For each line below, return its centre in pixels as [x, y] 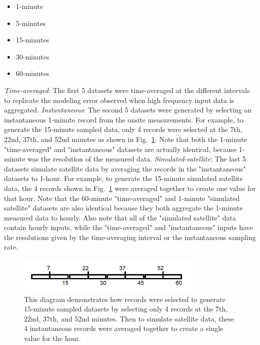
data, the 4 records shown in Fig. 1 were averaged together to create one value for [130, 188]
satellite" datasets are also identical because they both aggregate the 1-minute [123, 208]
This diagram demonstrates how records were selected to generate [125, 299]
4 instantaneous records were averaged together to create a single [124, 328]
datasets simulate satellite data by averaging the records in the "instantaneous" [125, 168]
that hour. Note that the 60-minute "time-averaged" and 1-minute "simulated [122, 198]
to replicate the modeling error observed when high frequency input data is [119, 100]
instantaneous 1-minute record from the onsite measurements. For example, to [124, 119]
